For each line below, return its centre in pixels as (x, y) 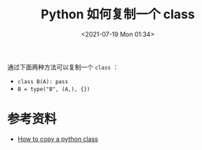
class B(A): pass (43, 81)
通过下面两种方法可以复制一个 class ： (63, 67)
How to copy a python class (58, 139)
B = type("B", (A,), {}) (54, 89)
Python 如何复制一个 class (118, 14)
